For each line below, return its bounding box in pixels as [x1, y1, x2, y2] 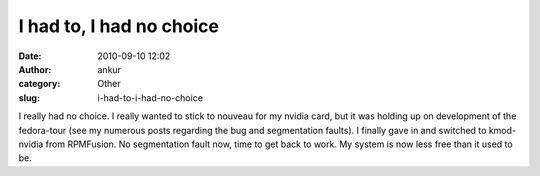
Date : [18, 50, 42, 62]
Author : [18, 63, 52, 75]
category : [18, 78, 61, 90]
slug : [18, 91, 40, 104]
